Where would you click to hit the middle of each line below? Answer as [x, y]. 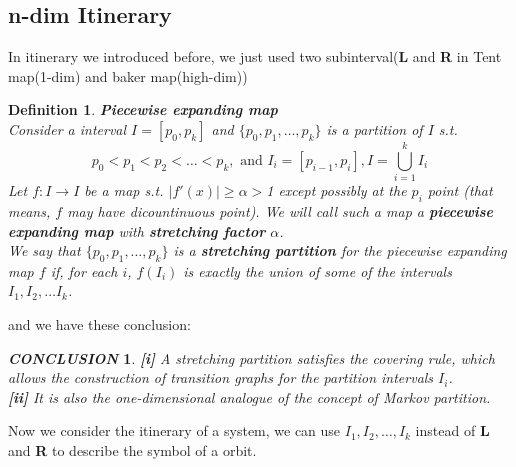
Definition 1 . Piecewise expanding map [143, 109]
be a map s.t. [124, 190]
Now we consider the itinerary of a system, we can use [174, 430]
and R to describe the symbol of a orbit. [132, 450]
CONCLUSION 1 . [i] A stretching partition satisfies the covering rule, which [251, 357]
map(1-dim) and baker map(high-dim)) [128, 75]
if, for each [84, 270]
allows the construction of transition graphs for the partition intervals [221, 377]
